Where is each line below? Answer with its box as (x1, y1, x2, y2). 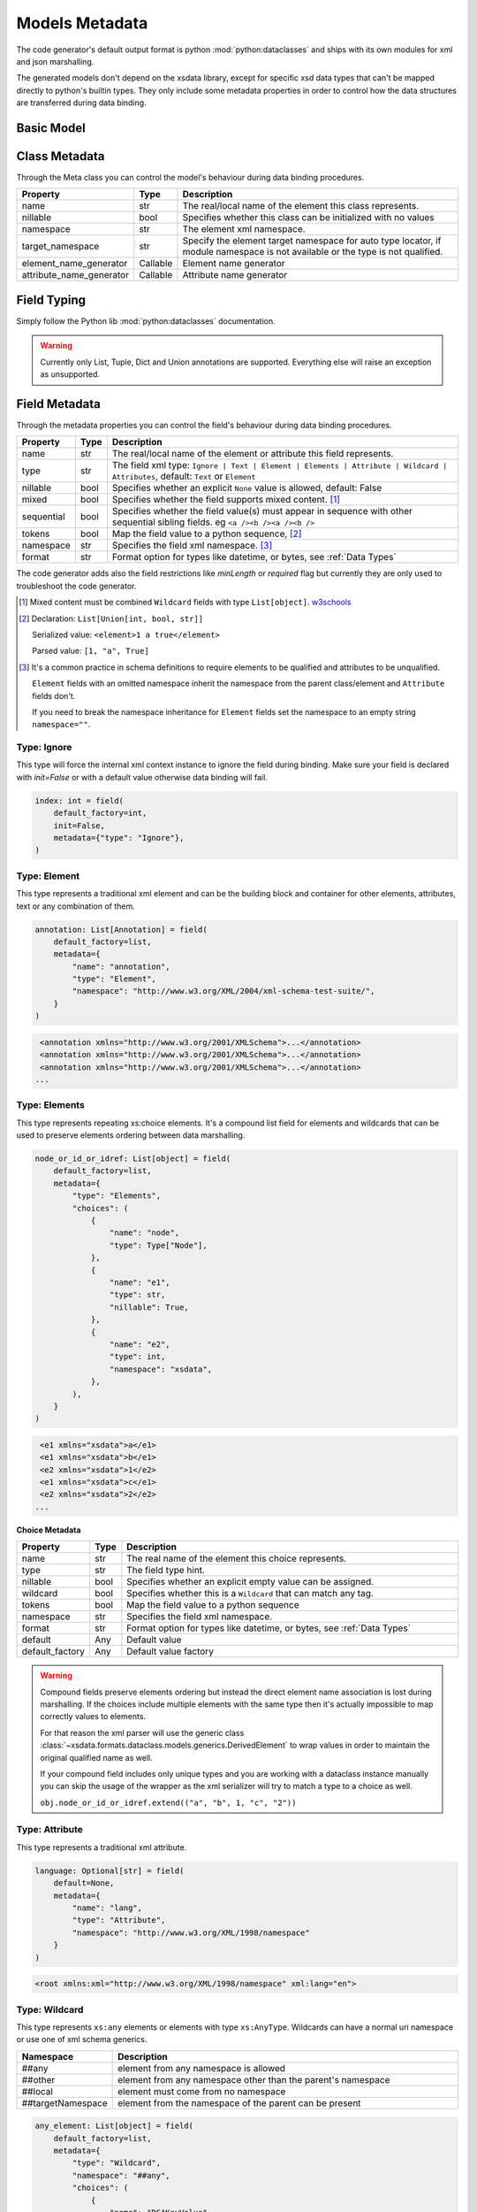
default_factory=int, (53, 808, 148, 818)
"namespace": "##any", (72, 2170, 171, 2180)
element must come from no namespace (117, 2085, 286, 2097)
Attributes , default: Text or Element (111, 470, 256, 482)
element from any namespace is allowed (117, 2062, 286, 2074)
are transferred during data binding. (16, 97, 147, 108)
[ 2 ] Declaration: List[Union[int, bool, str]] (19, 613, 204, 624)
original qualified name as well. (40, 1752, 154, 1763)
